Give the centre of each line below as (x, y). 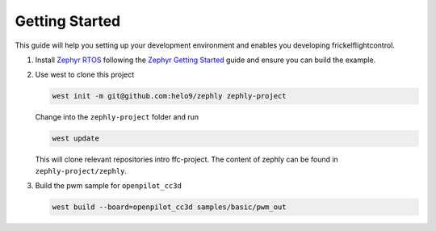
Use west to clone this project (85, 75)
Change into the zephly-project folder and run (117, 117)
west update (76, 139)
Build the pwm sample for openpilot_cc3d (108, 186)
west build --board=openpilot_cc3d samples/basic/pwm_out (169, 207)
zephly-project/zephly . (81, 170)
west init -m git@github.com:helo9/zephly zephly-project (169, 96)
